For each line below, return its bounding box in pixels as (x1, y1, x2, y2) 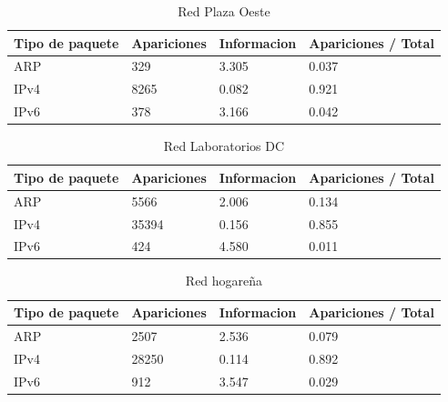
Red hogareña (185, 271, 263, 290)
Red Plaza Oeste (178, 2, 270, 20)
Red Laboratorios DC (163, 136, 285, 156)
